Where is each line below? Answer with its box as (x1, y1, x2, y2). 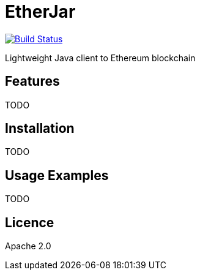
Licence (5, 214, 54, 230)
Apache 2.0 (5, 241, 51, 252)
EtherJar (5, 1, 76, 22)
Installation (5, 121, 75, 137)
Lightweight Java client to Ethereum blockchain (5, 52, 196, 63)
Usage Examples (5, 167, 109, 183)
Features (5, 73, 60, 89)
